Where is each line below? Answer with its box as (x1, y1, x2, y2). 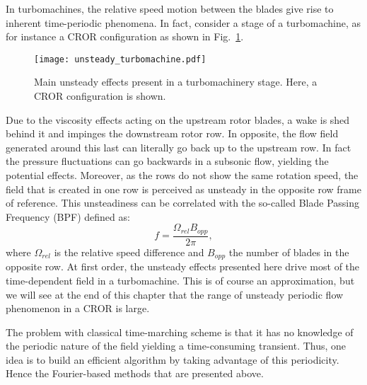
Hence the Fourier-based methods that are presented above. (6, 366, 264, 381)
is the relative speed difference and (54, 244, 204, 259)
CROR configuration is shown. (34, 88, 166, 103)
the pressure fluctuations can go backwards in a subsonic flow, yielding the (6, 154, 329, 168)
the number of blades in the (228, 244, 349, 259)
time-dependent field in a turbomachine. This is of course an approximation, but (6, 272, 355, 287)
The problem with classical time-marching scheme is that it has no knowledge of (6, 324, 354, 339)
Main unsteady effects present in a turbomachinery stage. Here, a (34, 74, 318, 89)
